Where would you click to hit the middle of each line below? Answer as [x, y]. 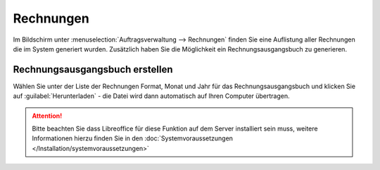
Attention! [47, 116]
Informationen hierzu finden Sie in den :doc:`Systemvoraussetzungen [133, 138]
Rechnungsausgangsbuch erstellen [93, 69]
